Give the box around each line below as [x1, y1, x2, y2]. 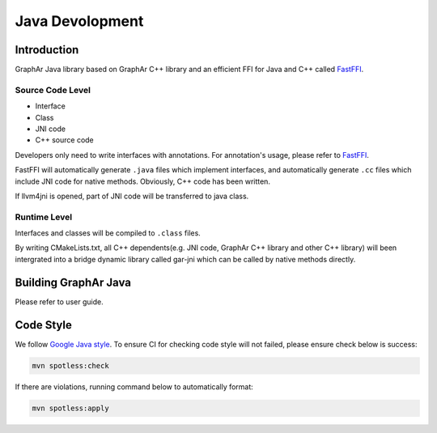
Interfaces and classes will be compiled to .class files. [15, 228, 202, 238]
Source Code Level [15, 84, 91, 96]
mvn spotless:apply [32, 403, 109, 413]
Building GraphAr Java [15, 275, 132, 289]
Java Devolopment [15, 12, 144, 30]
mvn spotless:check [32, 361, 109, 370]
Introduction [15, 43, 79, 57]
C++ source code [35, 135, 95, 145]
